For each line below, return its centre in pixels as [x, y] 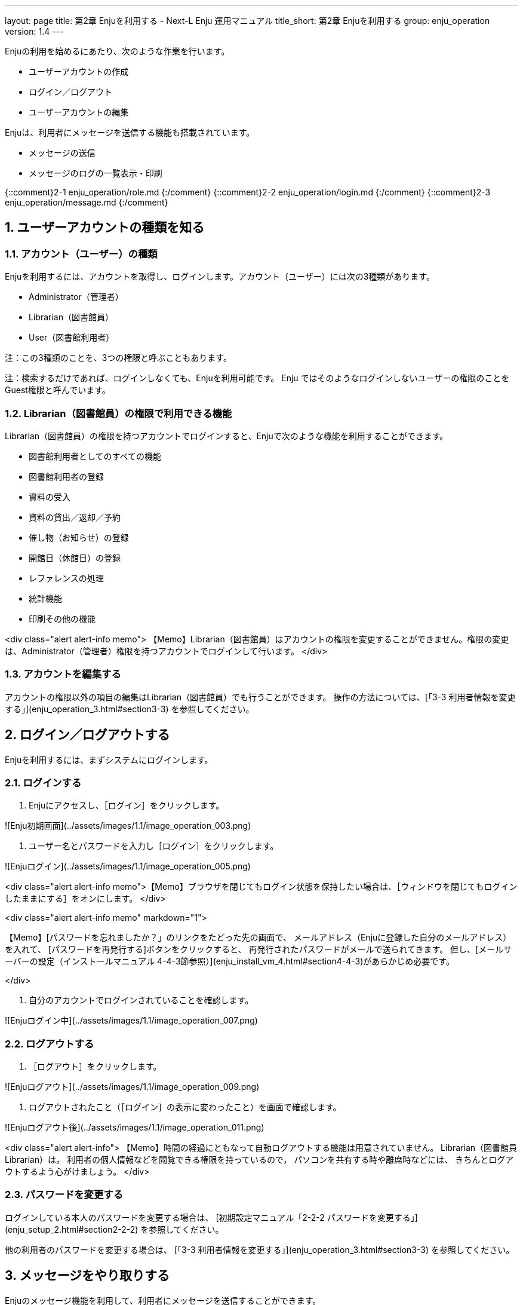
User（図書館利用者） [72, 338]
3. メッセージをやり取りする [87, 1276]
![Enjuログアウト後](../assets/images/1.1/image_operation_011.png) [135, 1128]
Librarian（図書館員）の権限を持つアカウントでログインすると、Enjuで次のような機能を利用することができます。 [227, 436]
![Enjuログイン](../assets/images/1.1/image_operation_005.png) [128, 866]
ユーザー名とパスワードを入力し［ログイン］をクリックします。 [154, 846]
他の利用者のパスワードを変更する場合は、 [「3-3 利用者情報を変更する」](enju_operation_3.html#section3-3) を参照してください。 [260, 1249]
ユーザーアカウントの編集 [79, 112]
